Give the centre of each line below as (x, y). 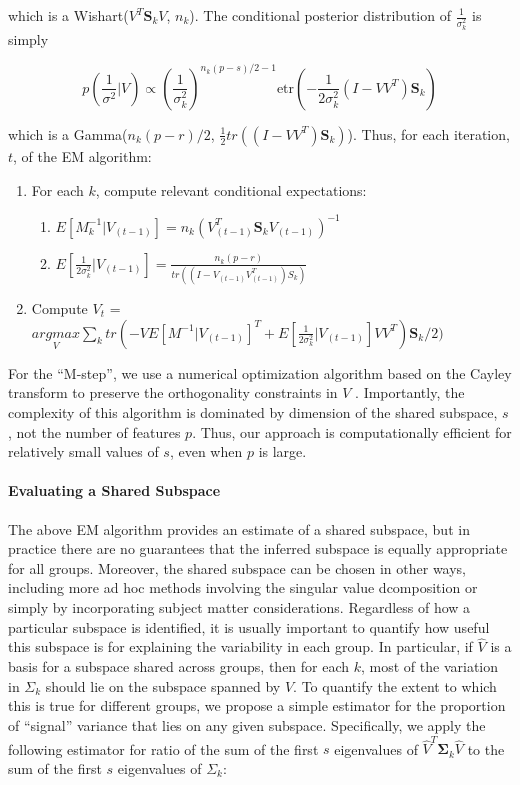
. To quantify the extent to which (395, 685)
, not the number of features (94, 431)
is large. (282, 451)
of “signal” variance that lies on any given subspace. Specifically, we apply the (247, 724)
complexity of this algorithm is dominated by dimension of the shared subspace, (253, 411)
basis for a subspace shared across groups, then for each (179, 665)
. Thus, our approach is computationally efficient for (352, 431)
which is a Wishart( (68, 15)
